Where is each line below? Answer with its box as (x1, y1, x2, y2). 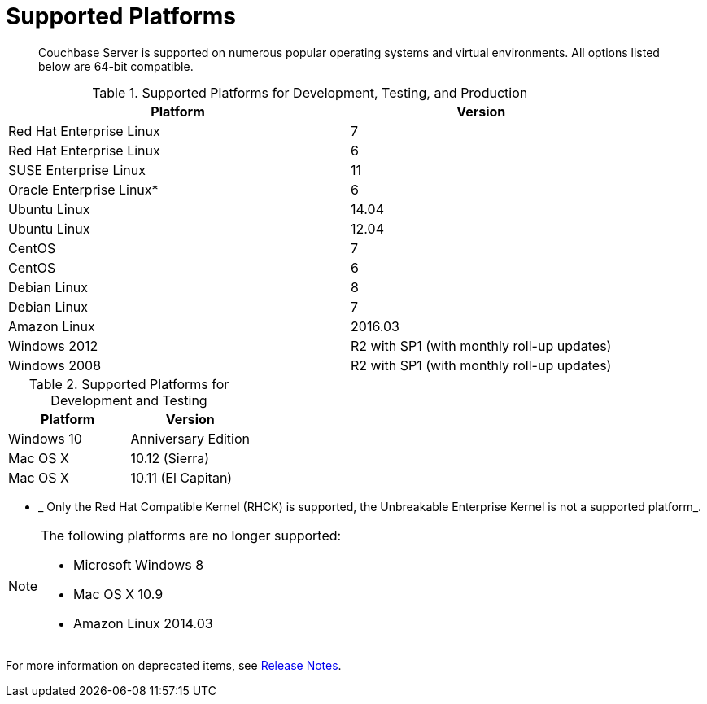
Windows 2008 (8, 356, 102, 374)
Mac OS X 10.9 (73, 585, 164, 602)
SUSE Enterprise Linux (8, 161, 146, 178)
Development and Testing (50, 391, 207, 409)
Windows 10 (8, 430, 82, 447)
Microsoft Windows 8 (73, 556, 204, 573)
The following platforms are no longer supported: (41, 527, 342, 544)
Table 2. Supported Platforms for (28, 375, 229, 392)
